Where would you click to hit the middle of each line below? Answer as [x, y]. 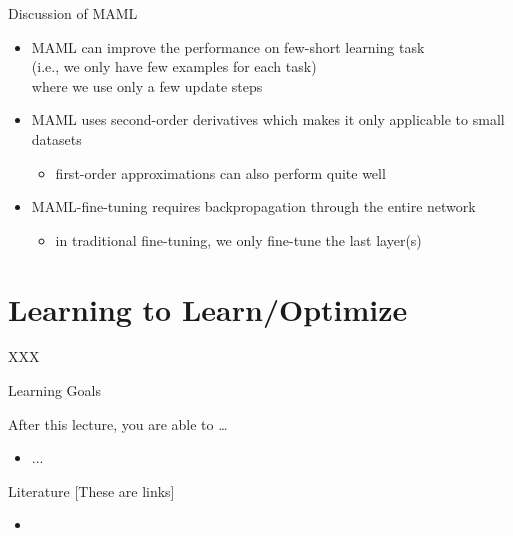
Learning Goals [54, 390]
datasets [56, 138]
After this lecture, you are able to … [118, 423]
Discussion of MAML [73, 13]
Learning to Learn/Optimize [208, 308]
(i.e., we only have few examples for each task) [174, 66]
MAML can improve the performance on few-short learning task [228, 46]
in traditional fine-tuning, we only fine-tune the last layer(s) [238, 239]
